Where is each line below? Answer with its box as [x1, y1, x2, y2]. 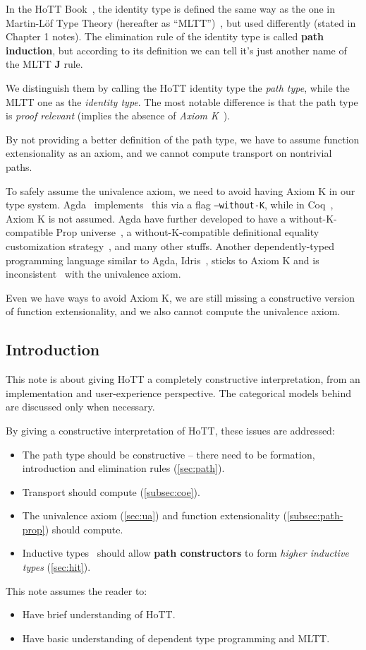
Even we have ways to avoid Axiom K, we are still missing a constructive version [6, 290, 355, 305]
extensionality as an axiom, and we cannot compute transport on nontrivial [6, 146, 332, 160]
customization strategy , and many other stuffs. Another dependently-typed [6, 238, 334, 253]
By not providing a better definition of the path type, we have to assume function [6, 131, 360, 146]
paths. [6, 159, 32, 174]
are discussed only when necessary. [6, 399, 155, 414]
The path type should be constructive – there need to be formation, [22, 447, 315, 461]
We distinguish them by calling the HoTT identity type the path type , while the [6, 80, 350, 95]
